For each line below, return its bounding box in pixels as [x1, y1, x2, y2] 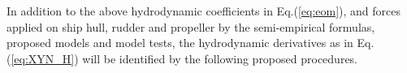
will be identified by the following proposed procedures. [82, 49, 358, 67]
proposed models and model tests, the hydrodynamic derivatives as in [6, 34, 353, 51]
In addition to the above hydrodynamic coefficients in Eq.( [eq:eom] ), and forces [6, 2, 401, 19]
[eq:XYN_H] [11, 49, 75, 67]
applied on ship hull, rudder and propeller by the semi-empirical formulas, [6, 18, 375, 35]
